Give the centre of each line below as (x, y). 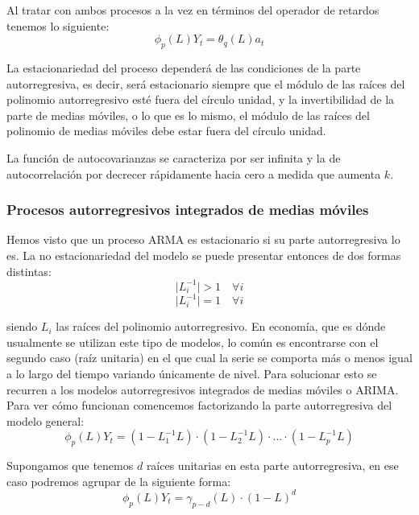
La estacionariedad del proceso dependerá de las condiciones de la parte (184, 67)
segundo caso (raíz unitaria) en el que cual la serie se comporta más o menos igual (209, 358)
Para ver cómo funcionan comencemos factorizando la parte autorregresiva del (199, 405)
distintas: (29, 271)
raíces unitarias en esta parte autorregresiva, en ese (272, 466)
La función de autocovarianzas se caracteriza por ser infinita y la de (174, 157)
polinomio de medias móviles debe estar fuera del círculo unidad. (166, 131)
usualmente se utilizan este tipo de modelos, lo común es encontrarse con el (193, 342)
